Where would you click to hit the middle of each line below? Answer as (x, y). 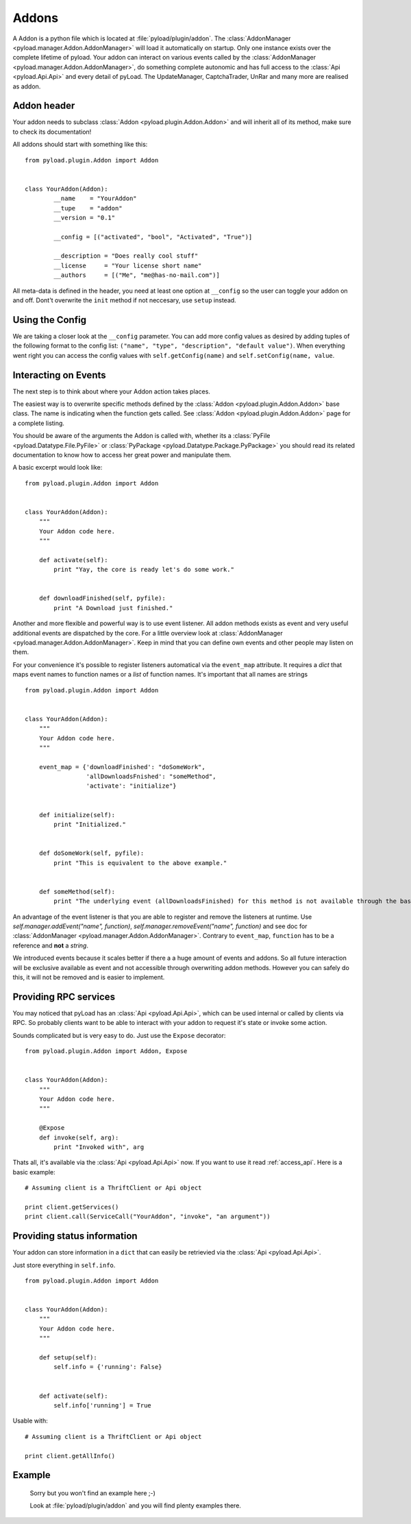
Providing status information (75, 1236)
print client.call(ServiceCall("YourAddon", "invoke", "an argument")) (148, 1217)
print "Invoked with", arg (99, 1147)
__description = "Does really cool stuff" (126, 256)
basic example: (34, 1172)
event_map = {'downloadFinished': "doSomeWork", (122, 767)
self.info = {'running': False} (108, 1367)
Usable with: (30, 1421)
